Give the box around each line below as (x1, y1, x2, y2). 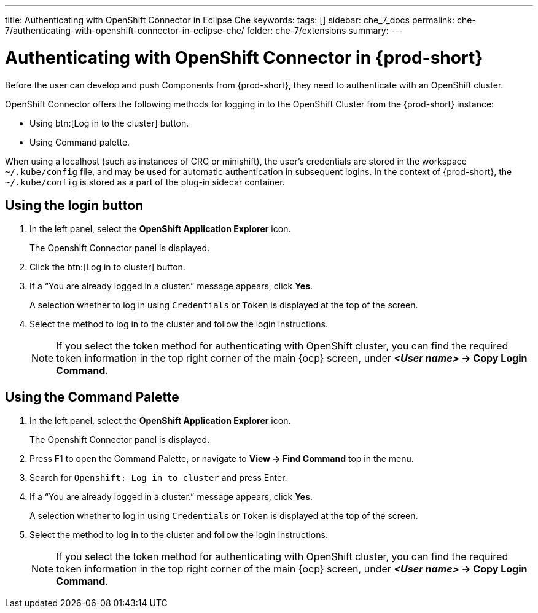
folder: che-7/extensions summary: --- (246, 25, 403, 36)
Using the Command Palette (5, 389, 179, 405)
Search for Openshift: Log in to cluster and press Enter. (29, 472, 287, 483)
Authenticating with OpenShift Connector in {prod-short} (5, 47, 483, 68)
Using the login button (5, 197, 144, 213)
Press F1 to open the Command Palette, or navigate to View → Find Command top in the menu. (29, 453, 414, 464)
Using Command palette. (29, 136, 130, 147)
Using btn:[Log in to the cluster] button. (29, 117, 189, 128)
